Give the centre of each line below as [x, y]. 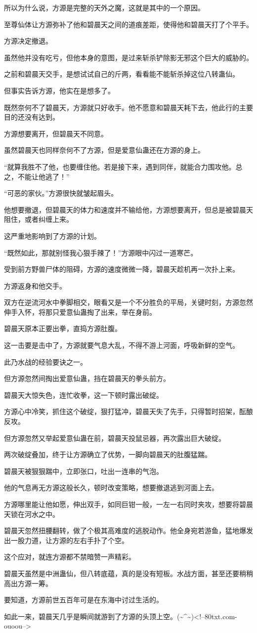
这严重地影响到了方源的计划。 [52, 235]
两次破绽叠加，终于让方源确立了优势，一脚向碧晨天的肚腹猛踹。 [108, 454]
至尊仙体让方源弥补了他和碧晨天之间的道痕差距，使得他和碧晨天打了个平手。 [128, 24]
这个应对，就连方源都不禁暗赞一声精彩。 [70, 557]
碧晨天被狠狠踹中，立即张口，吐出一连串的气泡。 [84, 471]
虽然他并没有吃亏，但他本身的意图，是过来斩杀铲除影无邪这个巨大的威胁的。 [128, 57]
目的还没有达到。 [32, 117]
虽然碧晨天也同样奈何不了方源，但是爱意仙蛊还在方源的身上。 [104, 150]
